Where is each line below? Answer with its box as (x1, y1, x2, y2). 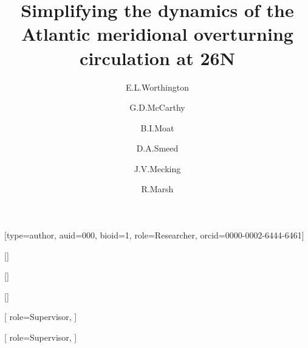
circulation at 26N (80, 45, 235, 70)
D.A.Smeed (136, 142, 179, 155)
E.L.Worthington (126, 80, 189, 93)
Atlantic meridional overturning (21, 21, 293, 46)
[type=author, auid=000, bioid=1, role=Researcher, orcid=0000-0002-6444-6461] (4, 229, 304, 242)
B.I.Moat (140, 121, 174, 134)
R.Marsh (141, 183, 174, 195)
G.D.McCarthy (129, 101, 185, 114)
